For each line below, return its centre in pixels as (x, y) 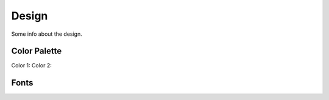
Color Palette (37, 51)
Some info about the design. (47, 34)
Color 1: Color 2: (31, 65)
